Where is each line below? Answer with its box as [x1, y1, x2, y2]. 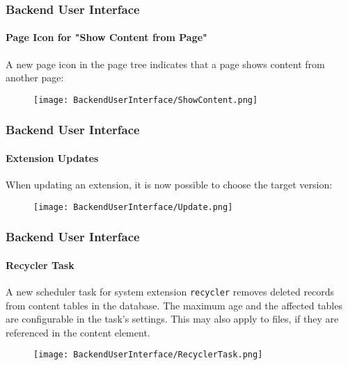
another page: [6, 70, 64, 85]
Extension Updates [6, 150, 99, 165]
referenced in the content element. [6, 325, 150, 339]
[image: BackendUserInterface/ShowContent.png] [33, 95, 258, 105]
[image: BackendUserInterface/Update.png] [33, 202, 233, 212]
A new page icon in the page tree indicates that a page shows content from [6, 56, 325, 71]
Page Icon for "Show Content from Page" [6, 30, 207, 44]
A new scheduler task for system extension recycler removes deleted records [6, 284, 335, 299]
